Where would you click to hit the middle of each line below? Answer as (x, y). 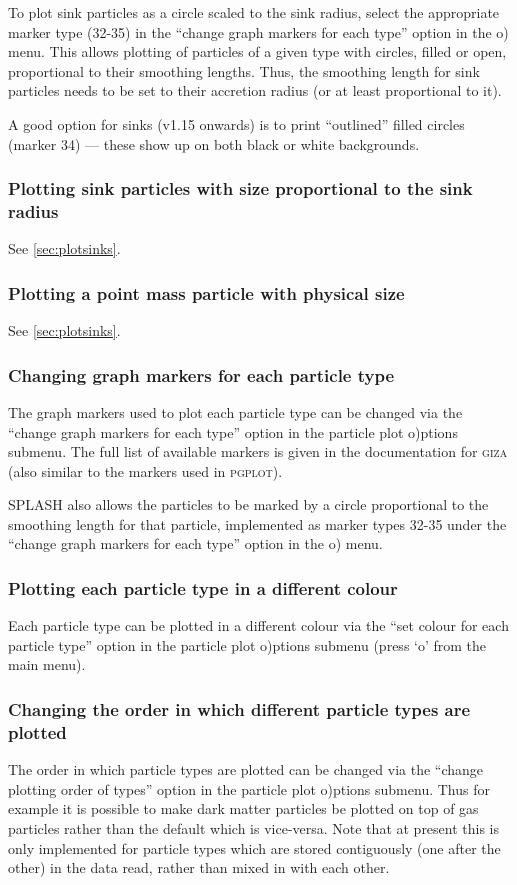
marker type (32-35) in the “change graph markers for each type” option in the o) (258, 31)
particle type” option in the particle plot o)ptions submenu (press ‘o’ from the (247, 644)
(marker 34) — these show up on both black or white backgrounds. (214, 143)
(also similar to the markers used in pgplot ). (145, 470)
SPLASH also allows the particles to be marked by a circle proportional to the (248, 504)
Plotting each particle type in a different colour (203, 588)
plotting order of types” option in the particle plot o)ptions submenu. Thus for (249, 788)
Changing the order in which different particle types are (239, 709)
